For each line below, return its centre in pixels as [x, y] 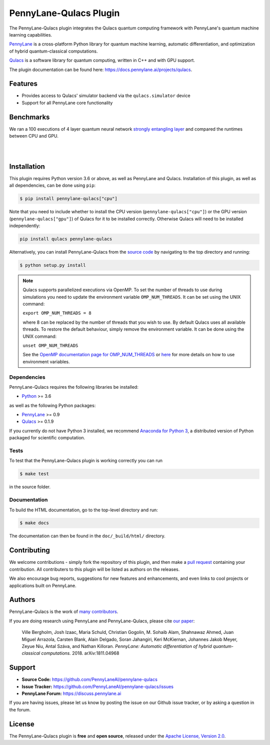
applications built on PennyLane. [43, 585]
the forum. [20, 709]
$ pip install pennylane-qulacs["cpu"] [68, 199]
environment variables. [46, 361]
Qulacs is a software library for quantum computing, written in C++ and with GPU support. [102, 61]
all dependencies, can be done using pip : [52, 186]
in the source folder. [30, 487]
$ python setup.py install [53, 265]
